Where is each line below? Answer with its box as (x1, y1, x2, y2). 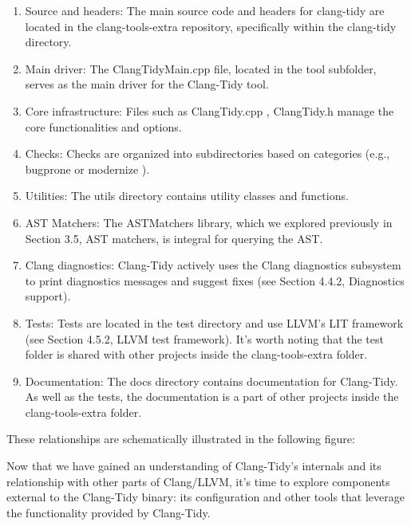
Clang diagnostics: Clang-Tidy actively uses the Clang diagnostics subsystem (25, 257, 401, 273)
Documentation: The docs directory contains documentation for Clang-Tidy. (25, 372, 398, 389)
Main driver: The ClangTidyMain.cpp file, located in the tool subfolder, (25, 60, 377, 77)
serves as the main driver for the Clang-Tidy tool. (25, 76, 269, 92)
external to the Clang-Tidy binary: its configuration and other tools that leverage (6, 489, 405, 505)
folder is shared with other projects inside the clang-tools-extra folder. (25, 346, 368, 363)
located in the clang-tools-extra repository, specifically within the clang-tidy (25, 18, 397, 34)
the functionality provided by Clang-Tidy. (6, 504, 211, 520)
